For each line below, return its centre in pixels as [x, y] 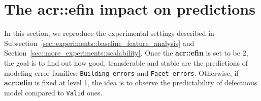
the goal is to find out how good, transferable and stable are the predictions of [126, 62]
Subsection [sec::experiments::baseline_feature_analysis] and [99, 43]
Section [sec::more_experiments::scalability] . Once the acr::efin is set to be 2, [126, 53]
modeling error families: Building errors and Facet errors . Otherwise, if [121, 72]
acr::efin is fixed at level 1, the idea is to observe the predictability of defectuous [131, 83]
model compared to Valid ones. [53, 92]
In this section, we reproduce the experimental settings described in [109, 33]
